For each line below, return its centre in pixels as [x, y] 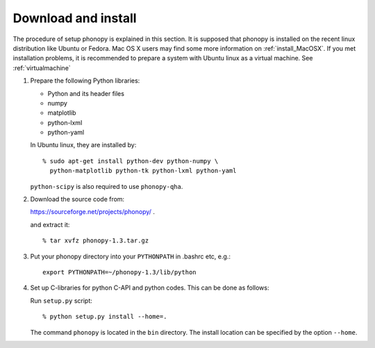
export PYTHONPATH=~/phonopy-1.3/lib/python [120, 272]
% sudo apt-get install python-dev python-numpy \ [131, 161]
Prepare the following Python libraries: [85, 81]
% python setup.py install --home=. [105, 317]
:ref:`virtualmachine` [42, 68]
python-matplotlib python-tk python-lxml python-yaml [143, 171]
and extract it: [50, 224]
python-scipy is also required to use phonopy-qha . [107, 186]
